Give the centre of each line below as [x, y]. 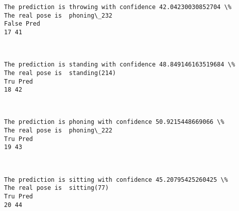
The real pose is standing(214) [60, 73]
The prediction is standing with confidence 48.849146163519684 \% [120, 65]
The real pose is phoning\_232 [58, 15]
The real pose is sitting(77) [56, 188]
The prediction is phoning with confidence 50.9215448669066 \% [114, 122]
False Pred [22, 24]
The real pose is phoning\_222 [58, 131]
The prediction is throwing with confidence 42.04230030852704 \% [118, 7]
